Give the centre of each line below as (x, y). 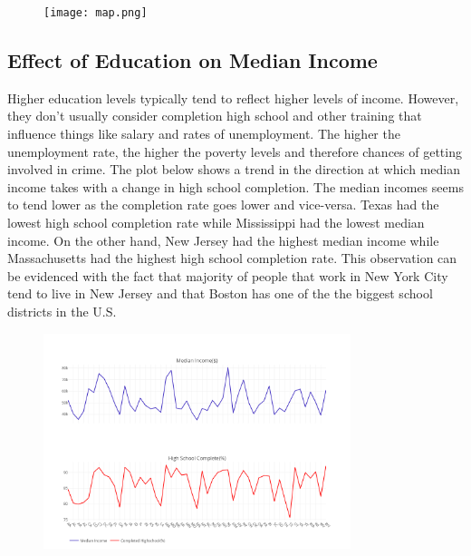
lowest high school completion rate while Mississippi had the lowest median (216, 223)
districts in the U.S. (62, 311)
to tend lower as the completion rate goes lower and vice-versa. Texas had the (223, 205)
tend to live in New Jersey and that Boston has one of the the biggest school (220, 293)
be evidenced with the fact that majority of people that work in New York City (228, 275)
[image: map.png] (96, 13)
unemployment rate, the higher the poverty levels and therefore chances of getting (235, 151)
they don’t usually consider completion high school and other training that (215, 116)
